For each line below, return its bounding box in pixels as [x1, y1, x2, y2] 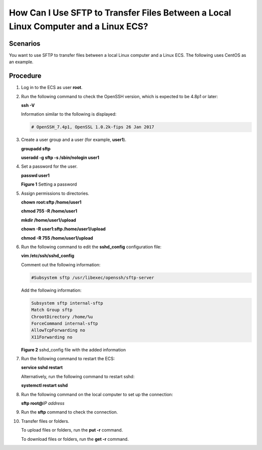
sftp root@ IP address [21, 400, 65, 406]
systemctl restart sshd [21, 382, 68, 388]
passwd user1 [21, 173, 50, 178]
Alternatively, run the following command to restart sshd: [21, 373, 135, 379]
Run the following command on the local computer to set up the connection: [21, 391, 173, 397]
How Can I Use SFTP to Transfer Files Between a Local [9, 7, 231, 18]
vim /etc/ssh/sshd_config [21, 253, 75, 259]
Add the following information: [21, 287, 82, 293]
